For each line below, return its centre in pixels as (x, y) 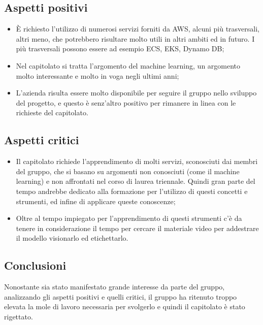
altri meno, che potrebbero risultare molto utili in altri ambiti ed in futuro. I (135, 38)
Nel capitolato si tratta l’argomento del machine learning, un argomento (128, 65)
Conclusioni (35, 265)
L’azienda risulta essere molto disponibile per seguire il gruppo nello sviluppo (136, 93)
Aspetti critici (42, 140)
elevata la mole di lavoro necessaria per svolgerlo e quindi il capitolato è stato (125, 306)
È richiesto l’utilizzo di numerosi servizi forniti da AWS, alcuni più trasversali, (138, 29)
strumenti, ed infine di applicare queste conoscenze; (96, 201)
